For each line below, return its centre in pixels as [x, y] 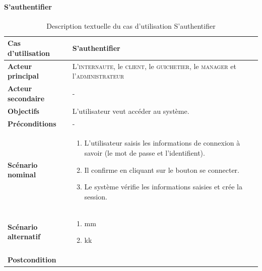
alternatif [24, 236]
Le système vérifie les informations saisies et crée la [163, 187]
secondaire [26, 98]
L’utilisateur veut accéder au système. [131, 111]
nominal [22, 175]
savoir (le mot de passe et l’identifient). [145, 152]
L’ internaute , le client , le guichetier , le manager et [154, 66]
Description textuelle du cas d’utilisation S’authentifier [131, 25]
